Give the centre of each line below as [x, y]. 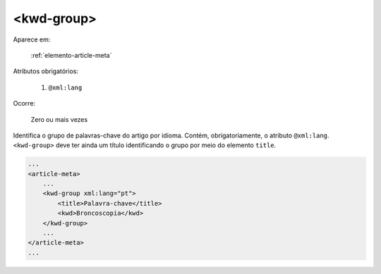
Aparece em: [32, 39]
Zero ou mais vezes [59, 119]
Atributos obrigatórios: [46, 71]
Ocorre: [24, 104]
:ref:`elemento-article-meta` [71, 55]
